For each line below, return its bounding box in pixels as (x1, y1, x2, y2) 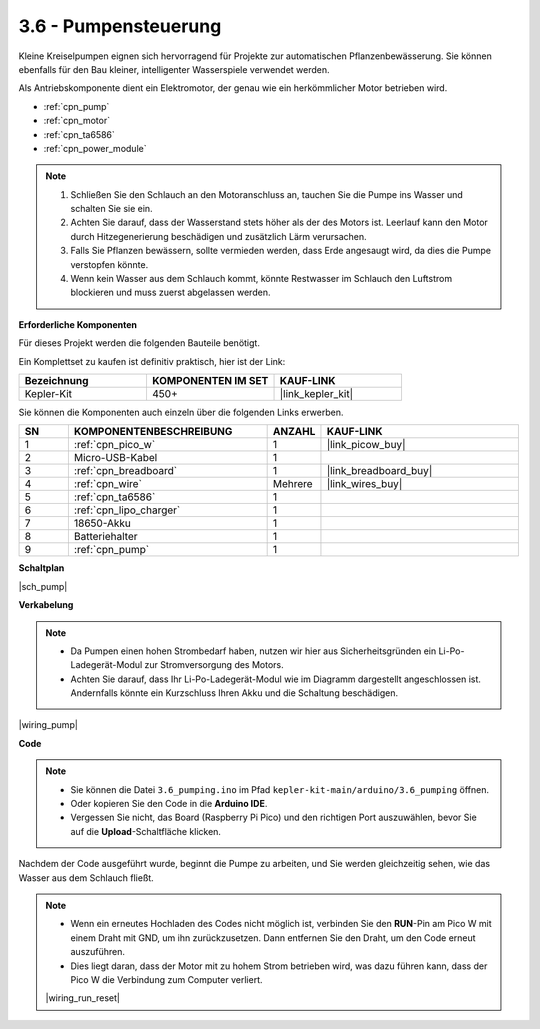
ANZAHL (272, 425, 316, 439)
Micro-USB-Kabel (73, 451, 158, 465)
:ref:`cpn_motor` (43, 115, 110, 127)
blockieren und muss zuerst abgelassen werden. (70, 286, 271, 299)
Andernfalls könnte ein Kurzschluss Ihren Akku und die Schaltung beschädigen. (70, 687, 399, 699)
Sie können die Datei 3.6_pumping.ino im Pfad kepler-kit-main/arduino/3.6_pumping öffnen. (70, 783, 490, 795)
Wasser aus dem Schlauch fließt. (18, 871, 154, 884)
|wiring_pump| (18, 719, 79, 731)
